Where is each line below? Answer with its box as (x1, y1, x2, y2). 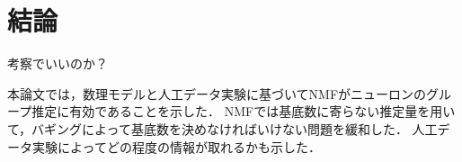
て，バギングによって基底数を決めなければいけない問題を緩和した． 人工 (7, 119, 438, 138)
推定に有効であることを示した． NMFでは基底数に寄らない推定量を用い (31, 102, 456, 121)
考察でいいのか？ (7, 54, 108, 73)
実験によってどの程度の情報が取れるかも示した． (31, 137, 321, 156)
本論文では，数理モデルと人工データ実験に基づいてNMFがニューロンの (7, 84, 427, 103)
